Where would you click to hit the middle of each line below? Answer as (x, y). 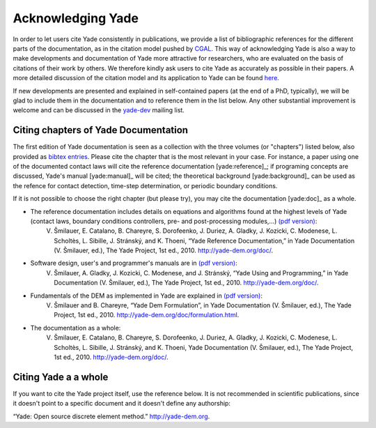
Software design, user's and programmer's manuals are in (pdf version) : (134, 263)
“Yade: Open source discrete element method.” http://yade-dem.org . (111, 416)
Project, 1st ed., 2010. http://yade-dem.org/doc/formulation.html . (147, 315)
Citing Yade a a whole (61, 377)
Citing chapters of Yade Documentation (100, 130)
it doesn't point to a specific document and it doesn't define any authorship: (122, 404)
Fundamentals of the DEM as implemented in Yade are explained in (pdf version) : (146, 296)
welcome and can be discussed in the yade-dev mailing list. (99, 110)
